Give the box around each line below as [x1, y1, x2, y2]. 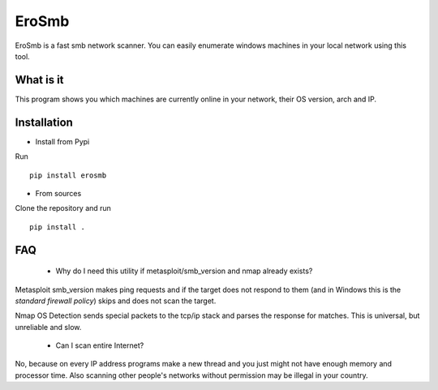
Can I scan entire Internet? [55, 341, 144, 350]
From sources [35, 188, 82, 198]
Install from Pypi [35, 136, 90, 146]
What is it [15, 73, 64, 87]
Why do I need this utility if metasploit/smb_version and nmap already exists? [55, 266, 313, 276]
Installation [15, 115, 73, 129]
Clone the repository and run [15, 204, 111, 213]
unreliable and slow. [15, 322, 82, 332]
